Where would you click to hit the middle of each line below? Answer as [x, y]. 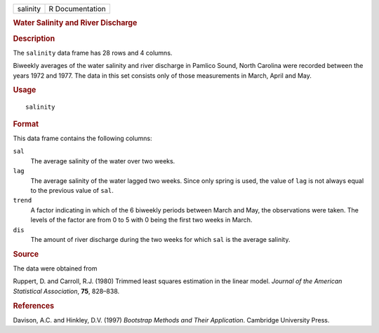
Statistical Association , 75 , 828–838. [66, 291]
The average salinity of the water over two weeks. [103, 161]
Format [26, 124]
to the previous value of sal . [72, 190]
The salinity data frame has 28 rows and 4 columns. [93, 53]
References [34, 306]
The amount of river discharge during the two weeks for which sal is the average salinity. [160, 239]
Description [34, 39]
